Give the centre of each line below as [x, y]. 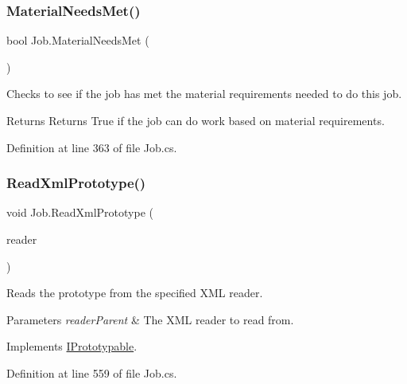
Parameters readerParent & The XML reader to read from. [150, 319]
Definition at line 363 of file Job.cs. [92, 147]
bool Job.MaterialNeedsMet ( [78, 40]
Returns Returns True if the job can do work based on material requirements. [196, 120]
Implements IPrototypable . [72, 346]
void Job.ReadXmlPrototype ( [80, 212]
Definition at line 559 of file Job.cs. [92, 372]
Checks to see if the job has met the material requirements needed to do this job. [204, 94]
